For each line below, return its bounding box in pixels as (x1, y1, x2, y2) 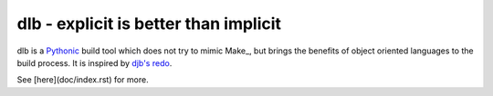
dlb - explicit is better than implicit (16, 14, 282, 34)
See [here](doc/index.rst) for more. (16, 74, 150, 85)
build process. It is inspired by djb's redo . (16, 57, 173, 68)
